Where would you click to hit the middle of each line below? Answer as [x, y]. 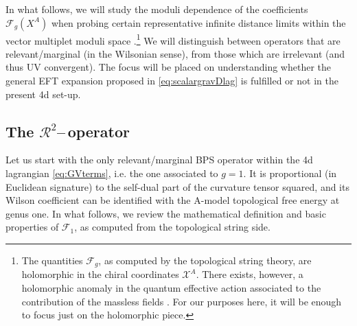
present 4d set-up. [43, 94]
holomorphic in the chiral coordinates [100, 274]
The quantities [52, 260]
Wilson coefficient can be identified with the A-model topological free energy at [173, 200]
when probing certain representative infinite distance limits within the [198, 22]
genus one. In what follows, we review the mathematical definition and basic [166, 213]
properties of [32, 227]
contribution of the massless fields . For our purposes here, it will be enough [182, 301]
